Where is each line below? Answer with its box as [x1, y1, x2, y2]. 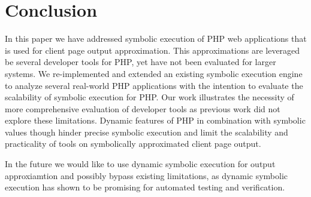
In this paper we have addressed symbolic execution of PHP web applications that [5, 32, 307, 45]
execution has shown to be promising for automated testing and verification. [5, 181, 285, 193]
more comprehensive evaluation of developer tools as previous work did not [5, 102, 280, 115]
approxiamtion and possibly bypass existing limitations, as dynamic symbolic [5, 169, 288, 181]
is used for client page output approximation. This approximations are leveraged [5, 44, 300, 56]
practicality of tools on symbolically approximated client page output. [5, 137, 261, 150]
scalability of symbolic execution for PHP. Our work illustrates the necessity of [5, 91, 294, 103]
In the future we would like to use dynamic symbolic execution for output [5, 158, 276, 170]
